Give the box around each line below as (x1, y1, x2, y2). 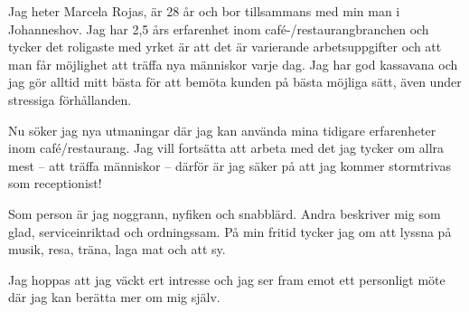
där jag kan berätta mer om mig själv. (8, 288, 220, 307)
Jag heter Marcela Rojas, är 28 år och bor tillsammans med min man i (8, 2, 400, 20)
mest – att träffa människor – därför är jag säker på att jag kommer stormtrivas (8, 156, 451, 175)
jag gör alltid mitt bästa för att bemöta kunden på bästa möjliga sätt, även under (8, 72, 462, 91)
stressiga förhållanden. (8, 90, 132, 109)
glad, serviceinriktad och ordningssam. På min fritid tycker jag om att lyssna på (8, 222, 452, 241)
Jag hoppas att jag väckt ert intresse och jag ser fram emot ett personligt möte (8, 269, 446, 288)
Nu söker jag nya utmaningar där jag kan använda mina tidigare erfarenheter (8, 120, 436, 139)
